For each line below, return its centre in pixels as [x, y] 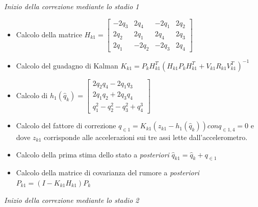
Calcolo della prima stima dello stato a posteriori [93, 154]
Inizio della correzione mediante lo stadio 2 [72, 200]
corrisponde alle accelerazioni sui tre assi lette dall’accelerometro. [146, 137]
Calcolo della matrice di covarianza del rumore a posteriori [108, 172]
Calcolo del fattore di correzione [66, 125]
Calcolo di [32, 95]
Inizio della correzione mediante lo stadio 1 [72, 6]
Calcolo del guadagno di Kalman [67, 65]
